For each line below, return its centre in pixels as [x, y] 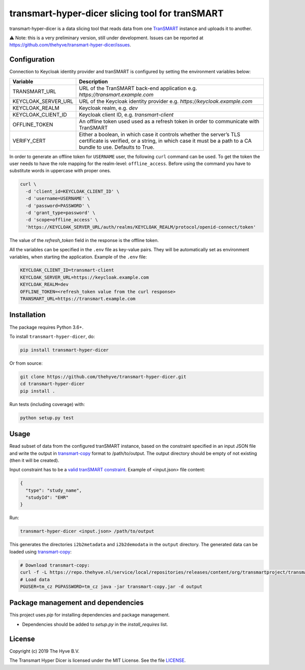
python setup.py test [47, 418]
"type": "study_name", [54, 490]
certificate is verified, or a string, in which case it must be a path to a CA [165, 141]
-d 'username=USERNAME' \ [58, 198]
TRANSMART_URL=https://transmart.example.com [78, 299]
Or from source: [26, 363]
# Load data [35, 579]
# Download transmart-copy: [55, 565]
